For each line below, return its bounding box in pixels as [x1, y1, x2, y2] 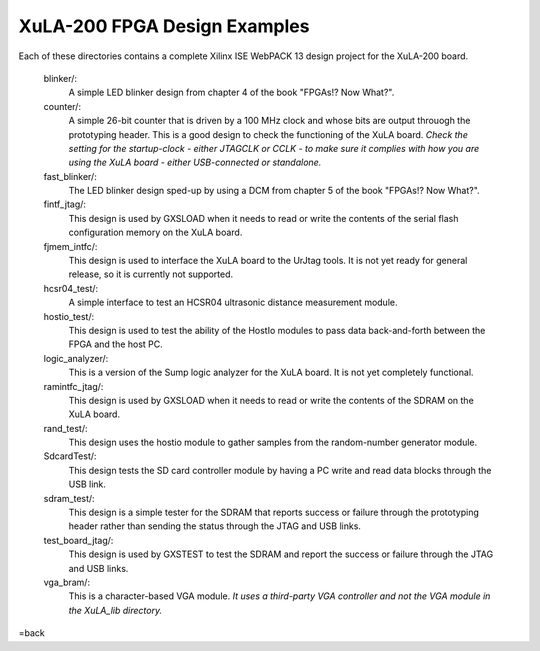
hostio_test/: [43, 310, 95, 322]
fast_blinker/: [43, 170, 97, 182]
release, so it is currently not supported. [68, 268, 234, 280]
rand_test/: [43, 422, 89, 434]
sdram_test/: [43, 492, 95, 504]
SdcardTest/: [43, 450, 97, 462]
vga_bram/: [43, 576, 90, 588]
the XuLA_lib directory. [68, 604, 163, 616]
